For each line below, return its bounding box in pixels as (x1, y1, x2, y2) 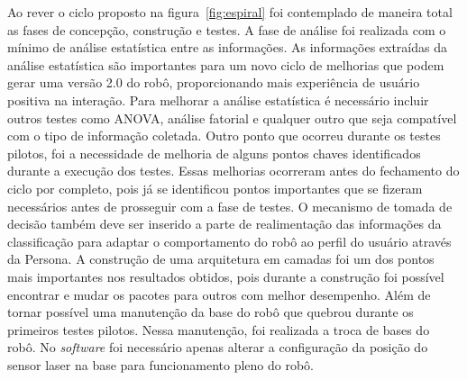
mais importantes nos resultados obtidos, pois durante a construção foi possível (7, 267, 444, 285)
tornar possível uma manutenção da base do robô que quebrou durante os (7, 303, 414, 321)
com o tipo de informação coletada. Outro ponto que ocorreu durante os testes (7, 126, 441, 145)
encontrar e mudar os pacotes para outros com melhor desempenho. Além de (7, 285, 431, 303)
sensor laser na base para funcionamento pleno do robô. (7, 355, 314, 374)
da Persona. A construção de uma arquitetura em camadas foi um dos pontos (7, 249, 435, 268)
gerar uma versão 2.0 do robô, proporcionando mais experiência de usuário (7, 73, 420, 92)
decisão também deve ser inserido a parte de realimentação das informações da (7, 214, 442, 233)
